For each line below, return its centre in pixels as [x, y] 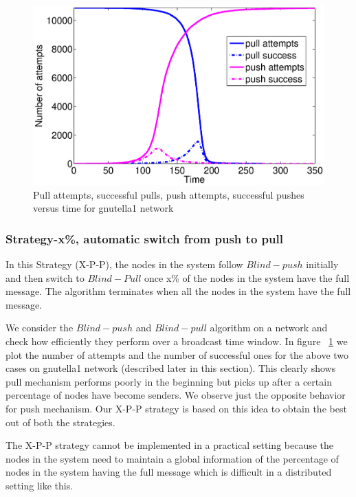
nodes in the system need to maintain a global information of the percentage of [172, 458]
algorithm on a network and [269, 328]
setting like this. [40, 486]
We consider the [40, 328]
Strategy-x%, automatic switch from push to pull [144, 238]
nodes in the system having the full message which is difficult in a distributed [169, 472]
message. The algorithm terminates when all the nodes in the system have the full [178, 291]
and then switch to [45, 277]
